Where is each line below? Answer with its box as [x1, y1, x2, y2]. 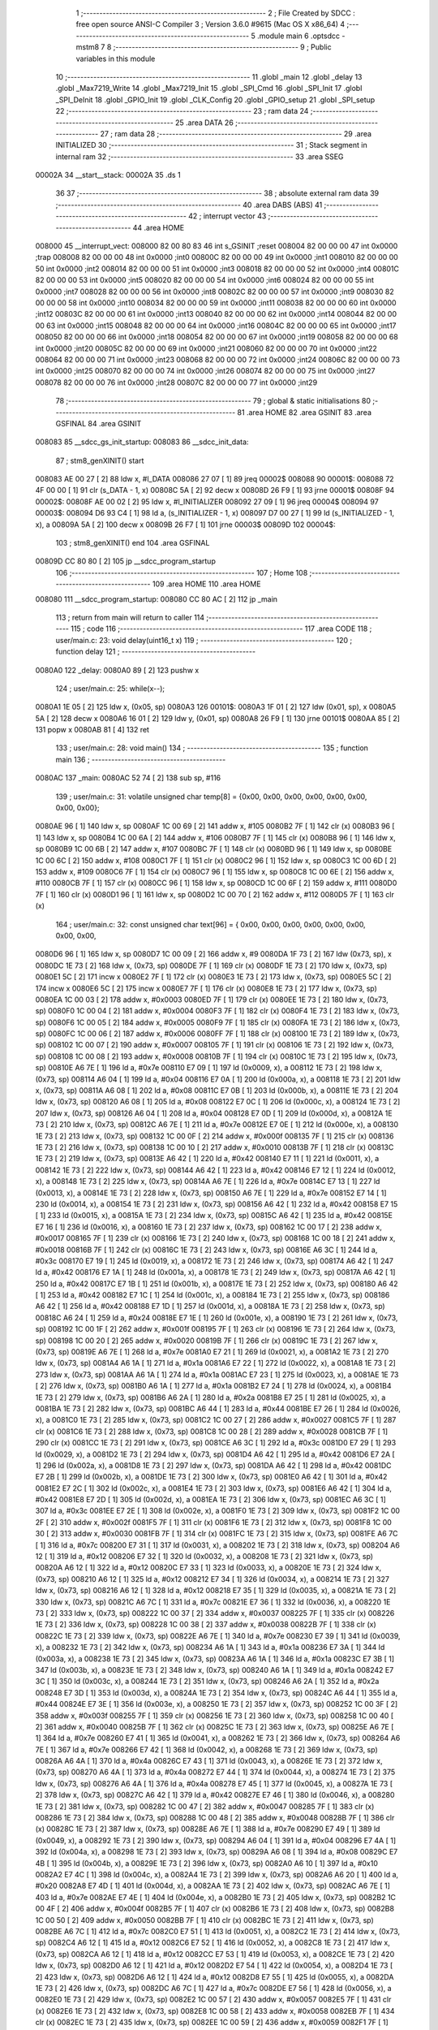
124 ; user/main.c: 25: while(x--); [55, 683, 165, 693]
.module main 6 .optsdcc [256, 31, 341, 41]
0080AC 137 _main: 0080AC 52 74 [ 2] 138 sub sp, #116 [35, 773, 221, 783]
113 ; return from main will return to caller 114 [55, 612, 205, 622]
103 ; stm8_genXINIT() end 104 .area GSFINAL [55, 538, 210, 548]
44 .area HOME [132, 222, 185, 232]
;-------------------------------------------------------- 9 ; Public [113, 42, 332, 52]
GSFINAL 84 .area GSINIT [55, 418, 142, 428]
